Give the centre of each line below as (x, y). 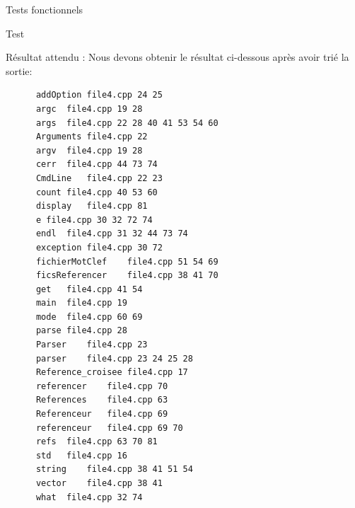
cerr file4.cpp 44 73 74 (97, 164)
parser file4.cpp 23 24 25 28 (114, 358)
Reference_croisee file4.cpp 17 (112, 373)
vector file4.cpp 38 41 (99, 483)
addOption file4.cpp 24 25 (99, 95)
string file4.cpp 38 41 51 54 (114, 469)
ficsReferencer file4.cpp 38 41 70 (127, 276)
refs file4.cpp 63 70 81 (97, 442)
